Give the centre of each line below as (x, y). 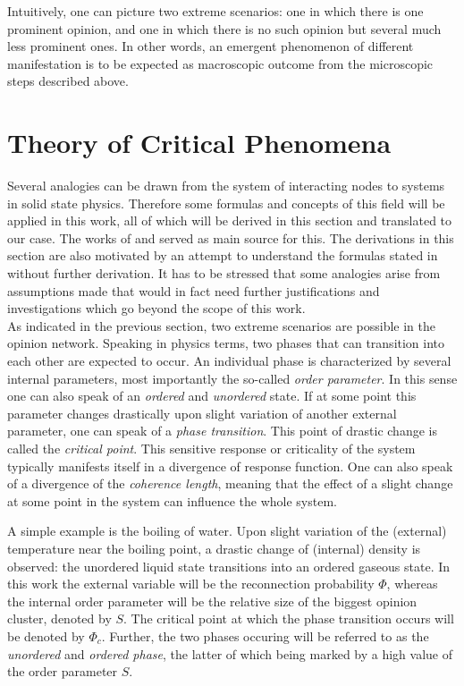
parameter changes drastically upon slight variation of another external (202, 413)
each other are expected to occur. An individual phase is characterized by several (229, 361)
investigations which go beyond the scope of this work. (156, 308)
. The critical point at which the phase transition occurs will (289, 618)
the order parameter (63, 671)
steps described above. (68, 81)
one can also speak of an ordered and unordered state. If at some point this (212, 396)
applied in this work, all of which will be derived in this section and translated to (230, 220)
